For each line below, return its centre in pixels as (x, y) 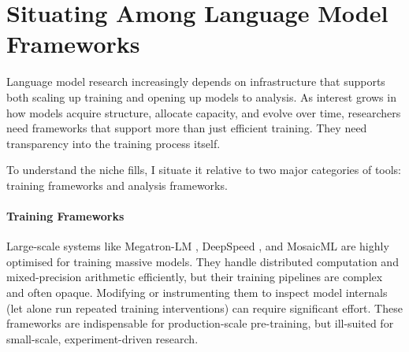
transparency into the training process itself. (113, 143)
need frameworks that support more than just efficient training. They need (187, 128)
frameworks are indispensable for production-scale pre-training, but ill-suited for (200, 323)
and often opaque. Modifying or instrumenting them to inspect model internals (197, 293)
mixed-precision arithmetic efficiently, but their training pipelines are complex (195, 277)
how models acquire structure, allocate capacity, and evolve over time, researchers (204, 112)
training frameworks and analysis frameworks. (117, 185)
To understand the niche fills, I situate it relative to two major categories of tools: (204, 170)
